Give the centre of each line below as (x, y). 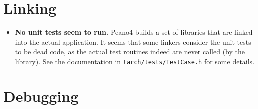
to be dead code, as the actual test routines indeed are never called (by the (130, 52)
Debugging (41, 96)
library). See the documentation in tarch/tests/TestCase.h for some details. (135, 61)
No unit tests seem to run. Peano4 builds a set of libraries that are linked (134, 32)
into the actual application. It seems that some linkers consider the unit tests (133, 42)
